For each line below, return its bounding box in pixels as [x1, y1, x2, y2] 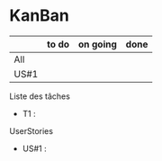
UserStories [9, 125, 54, 136]
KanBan [9, 5, 70, 26]
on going [77, 38, 117, 50]
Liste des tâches [9, 91, 70, 102]
